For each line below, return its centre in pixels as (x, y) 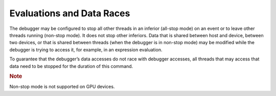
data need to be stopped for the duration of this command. (71, 66)
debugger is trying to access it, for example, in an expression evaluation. (86, 50)
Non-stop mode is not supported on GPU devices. (62, 87)
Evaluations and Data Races (70, 13)
